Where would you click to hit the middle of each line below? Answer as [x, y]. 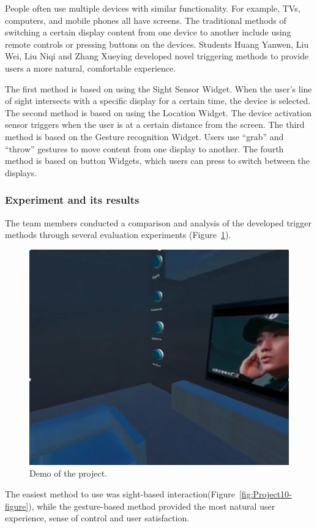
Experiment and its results [72, 200]
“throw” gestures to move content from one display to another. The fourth [144, 148]
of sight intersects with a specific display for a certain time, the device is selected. [158, 101]
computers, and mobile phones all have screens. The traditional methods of [146, 20]
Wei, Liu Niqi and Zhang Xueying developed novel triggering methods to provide [157, 56]
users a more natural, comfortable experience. [91, 68]
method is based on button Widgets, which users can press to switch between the [158, 161]
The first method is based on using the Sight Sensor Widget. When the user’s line [158, 88]
